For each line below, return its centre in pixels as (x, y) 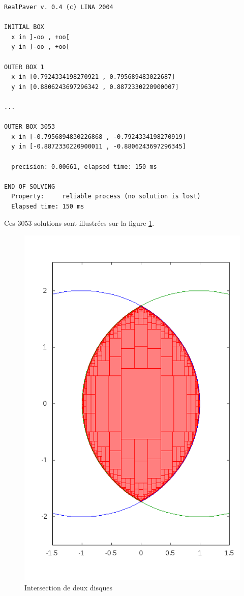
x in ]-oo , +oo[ (40, 37)
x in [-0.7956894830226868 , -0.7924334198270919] (99, 137)
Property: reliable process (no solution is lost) (106, 197)
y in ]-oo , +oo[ (40, 47)
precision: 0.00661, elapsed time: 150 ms (84, 167)
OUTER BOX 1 (24, 67)
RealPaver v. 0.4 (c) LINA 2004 (59, 7)
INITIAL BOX (24, 27)
